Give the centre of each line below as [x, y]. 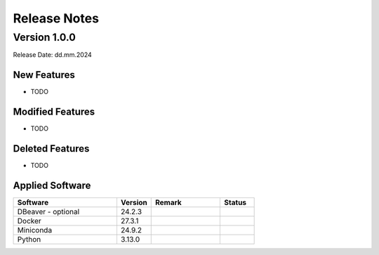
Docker [29, 221]
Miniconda [35, 230]
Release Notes [56, 18]
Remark [168, 202]
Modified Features [54, 112]
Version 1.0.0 [45, 37]
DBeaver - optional [48, 212]
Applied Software [52, 185]
